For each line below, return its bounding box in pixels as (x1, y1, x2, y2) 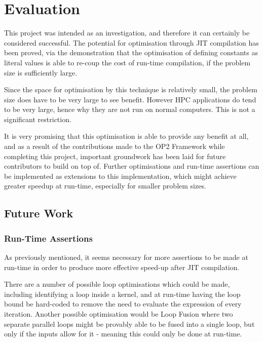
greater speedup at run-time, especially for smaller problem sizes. (4, 180, 206, 191)
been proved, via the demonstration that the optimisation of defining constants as (4, 47, 258, 58)
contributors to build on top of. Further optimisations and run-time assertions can (4, 161, 259, 171)
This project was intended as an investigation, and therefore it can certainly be (4, 27, 250, 38)
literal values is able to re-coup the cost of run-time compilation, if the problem (4, 57, 251, 67)
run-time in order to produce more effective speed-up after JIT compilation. (4, 261, 240, 272)
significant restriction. (4, 113, 71, 124)
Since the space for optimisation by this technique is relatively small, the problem (4, 84, 257, 95)
